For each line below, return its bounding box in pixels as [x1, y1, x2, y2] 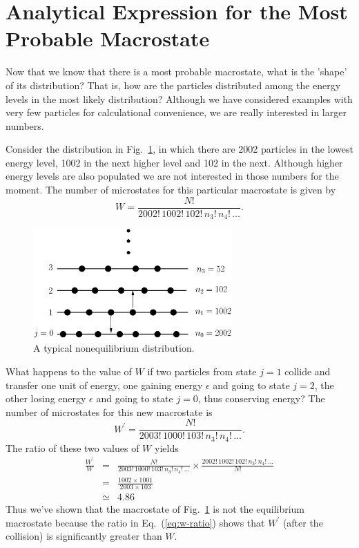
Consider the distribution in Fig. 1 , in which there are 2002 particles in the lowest [6, 142, 353, 156]
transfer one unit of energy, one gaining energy [6, 377, 203, 392]
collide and [284, 363, 331, 378]
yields [154, 440, 179, 455]
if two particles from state [147, 363, 257, 378]
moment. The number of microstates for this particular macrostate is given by [6, 182, 336, 197]
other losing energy [6, 391, 86, 406]
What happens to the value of [6, 363, 132, 378]
